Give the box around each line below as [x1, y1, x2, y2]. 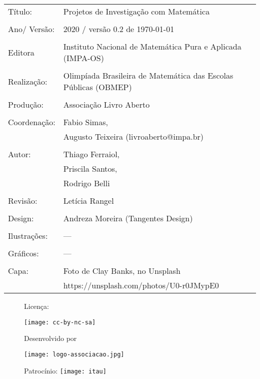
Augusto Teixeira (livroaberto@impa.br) [63, 131, 204, 142]
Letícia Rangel [63, 195, 114, 206]
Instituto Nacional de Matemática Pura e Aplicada [63, 41, 241, 52]
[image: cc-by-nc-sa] [24, 318, 96, 326]
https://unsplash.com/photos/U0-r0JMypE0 [63, 279, 219, 291]
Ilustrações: [8, 230, 48, 241]
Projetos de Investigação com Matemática [63, 6, 210, 17]
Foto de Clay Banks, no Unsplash [63, 265, 180, 276]
